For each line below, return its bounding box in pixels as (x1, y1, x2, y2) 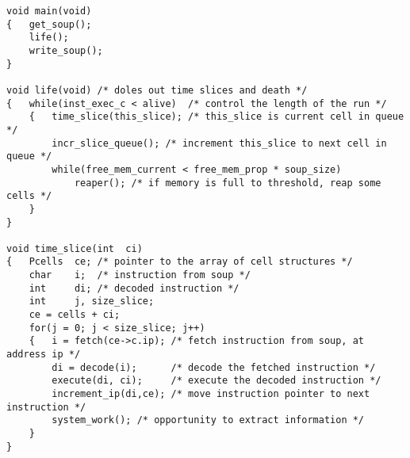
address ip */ (6, 349, 81, 361)
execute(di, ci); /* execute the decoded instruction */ (52, 375, 381, 387)
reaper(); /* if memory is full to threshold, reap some (74, 177, 381, 189)
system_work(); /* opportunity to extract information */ (52, 414, 365, 426)
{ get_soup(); (6, 18, 92, 30)
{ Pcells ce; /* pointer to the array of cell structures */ (6, 256, 353, 268)
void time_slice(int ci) (6, 242, 143, 254)
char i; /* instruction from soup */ (29, 269, 251, 281)
